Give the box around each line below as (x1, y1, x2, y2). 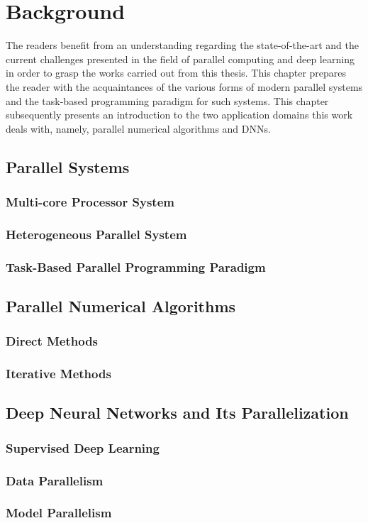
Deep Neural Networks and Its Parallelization (6, 402, 349, 424)
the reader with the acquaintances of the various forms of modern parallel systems (6, 79, 363, 94)
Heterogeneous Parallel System (6, 225, 187, 243)
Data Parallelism (6, 471, 104, 489)
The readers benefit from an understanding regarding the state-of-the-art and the (6, 38, 359, 53)
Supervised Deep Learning (6, 439, 160, 456)
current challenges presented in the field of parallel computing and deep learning (6, 51, 355, 66)
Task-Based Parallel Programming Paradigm (6, 258, 266, 275)
